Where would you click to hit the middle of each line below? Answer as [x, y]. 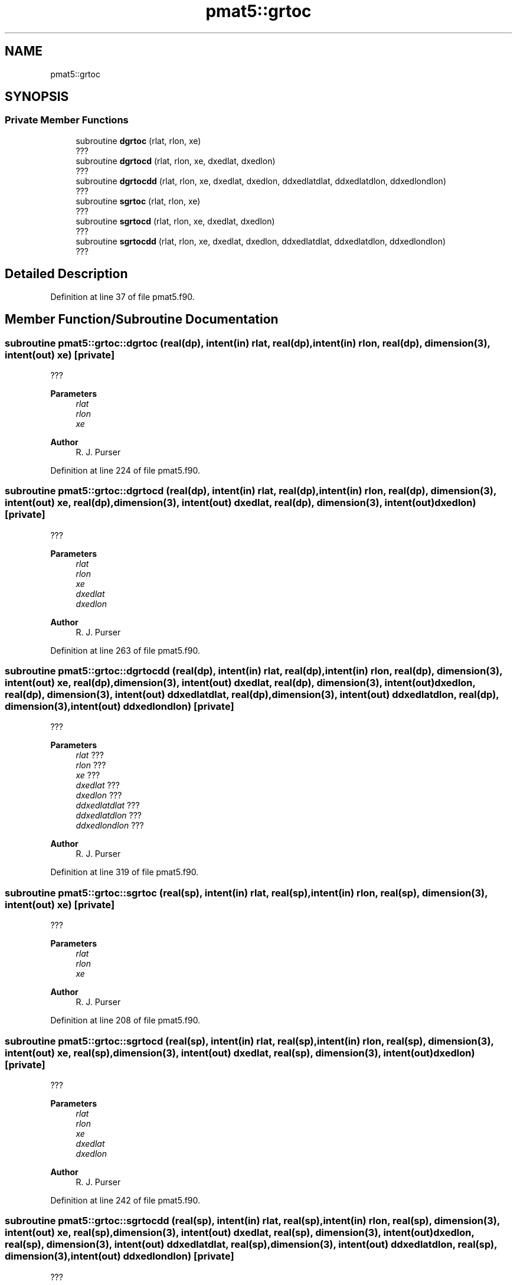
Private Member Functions [67, 120]
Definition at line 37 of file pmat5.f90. [122, 296]
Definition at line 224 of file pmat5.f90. [125, 470]
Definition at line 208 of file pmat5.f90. [125, 1020]
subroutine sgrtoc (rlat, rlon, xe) [138, 201]
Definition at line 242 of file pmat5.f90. [125, 1200]
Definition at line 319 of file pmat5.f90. [125, 872]
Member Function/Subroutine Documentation [142, 319]
